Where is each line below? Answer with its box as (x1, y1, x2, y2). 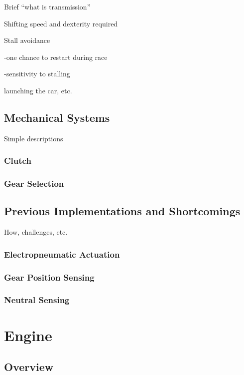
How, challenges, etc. (4, 227, 68, 237)
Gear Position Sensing (4, 271, 95, 283)
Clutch (4, 154, 31, 167)
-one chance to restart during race (4, 51, 108, 62)
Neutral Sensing (4, 294, 70, 306)
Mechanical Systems (4, 109, 110, 125)
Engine (4, 325, 52, 345)
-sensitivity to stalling (4, 68, 70, 79)
